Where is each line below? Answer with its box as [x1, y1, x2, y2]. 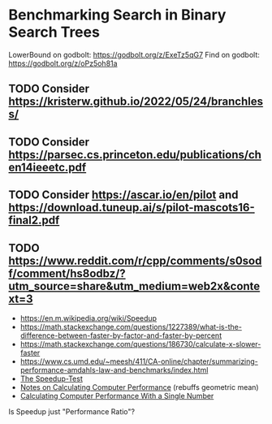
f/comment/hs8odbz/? [8, 266, 126, 280]
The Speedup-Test [19, 374, 83, 383]
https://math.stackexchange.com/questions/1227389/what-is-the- [19, 322, 242, 331]
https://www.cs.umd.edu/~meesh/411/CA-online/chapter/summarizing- [19, 356, 258, 366]
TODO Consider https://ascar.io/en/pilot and [8, 188, 239, 202]
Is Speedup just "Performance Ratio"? [8, 406, 136, 416]
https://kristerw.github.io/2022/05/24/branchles [8, 95, 264, 109]
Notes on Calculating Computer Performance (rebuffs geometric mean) [19, 382, 259, 392]
